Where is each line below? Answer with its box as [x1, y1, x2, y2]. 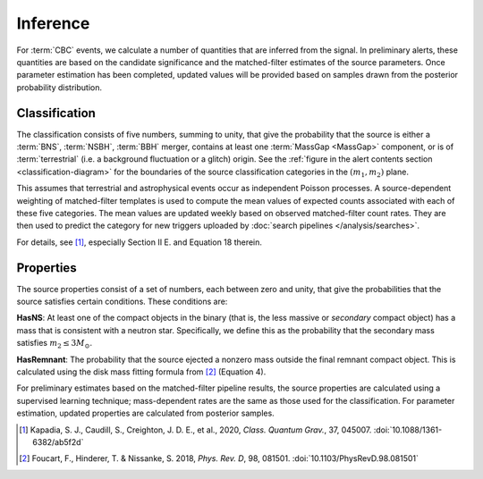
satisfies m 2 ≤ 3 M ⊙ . [16, 338, 93, 350]
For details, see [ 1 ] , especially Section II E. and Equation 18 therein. [16, 237, 263, 248]
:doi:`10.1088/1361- [373, 424, 443, 435]
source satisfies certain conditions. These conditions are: [16, 296, 228, 307]
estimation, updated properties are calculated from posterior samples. [16, 408, 275, 419]
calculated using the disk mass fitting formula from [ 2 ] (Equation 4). [16, 366, 267, 377]
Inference [16, 13, 90, 33]
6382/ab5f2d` [32, 436, 84, 447]
